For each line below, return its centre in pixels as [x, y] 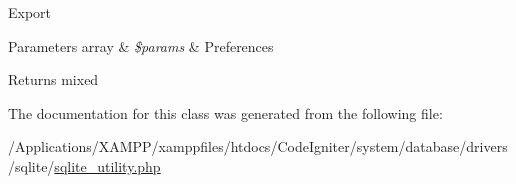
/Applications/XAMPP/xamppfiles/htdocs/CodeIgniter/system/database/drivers [258, 146]
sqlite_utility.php [107, 165]
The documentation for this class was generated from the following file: [225, 112]
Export [30, 12]
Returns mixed [53, 79]
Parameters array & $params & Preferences [141, 45]
